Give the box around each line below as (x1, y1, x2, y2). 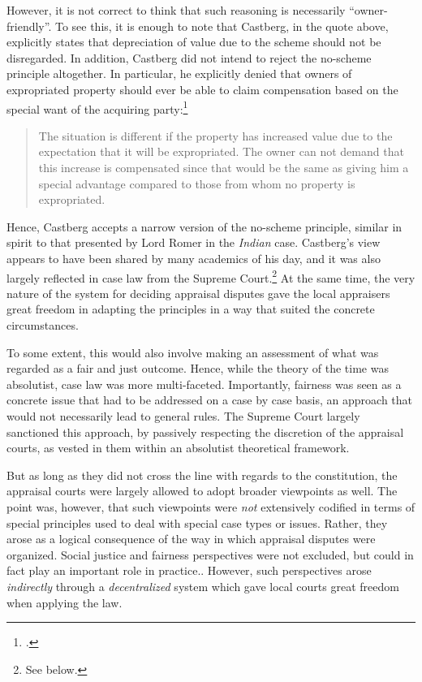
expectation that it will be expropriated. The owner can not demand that (38, 143, 404, 160)
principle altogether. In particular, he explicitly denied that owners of (6, 65, 352, 82)
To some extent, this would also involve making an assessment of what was (6, 343, 379, 360)
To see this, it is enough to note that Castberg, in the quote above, (54, 17, 389, 34)
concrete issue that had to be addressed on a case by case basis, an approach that (6, 391, 413, 408)
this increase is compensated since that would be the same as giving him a (38, 159, 409, 175)
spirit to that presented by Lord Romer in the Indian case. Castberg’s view (6, 234, 381, 251)
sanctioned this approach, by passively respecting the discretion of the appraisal (6, 423, 404, 440)
